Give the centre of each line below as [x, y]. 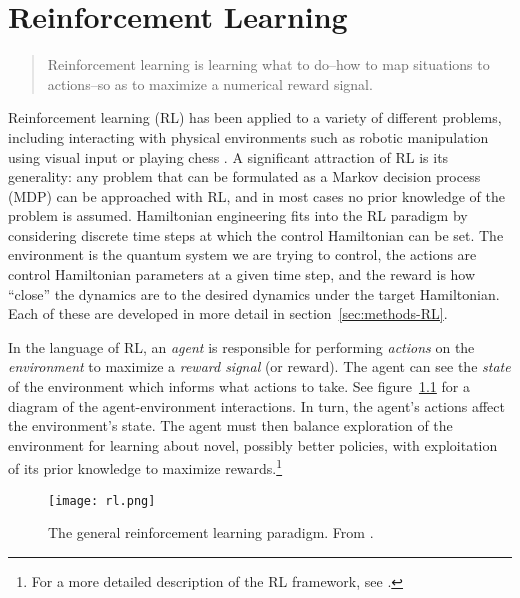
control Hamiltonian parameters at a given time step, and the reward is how [242, 274]
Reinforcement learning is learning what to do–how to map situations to [268, 64]
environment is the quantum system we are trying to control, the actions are [242, 254]
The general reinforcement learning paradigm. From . [211, 532]
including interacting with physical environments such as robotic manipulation [248, 136]
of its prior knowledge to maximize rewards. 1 [145, 467]
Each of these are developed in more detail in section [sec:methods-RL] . [228, 313]
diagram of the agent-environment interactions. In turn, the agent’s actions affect [256, 405]
